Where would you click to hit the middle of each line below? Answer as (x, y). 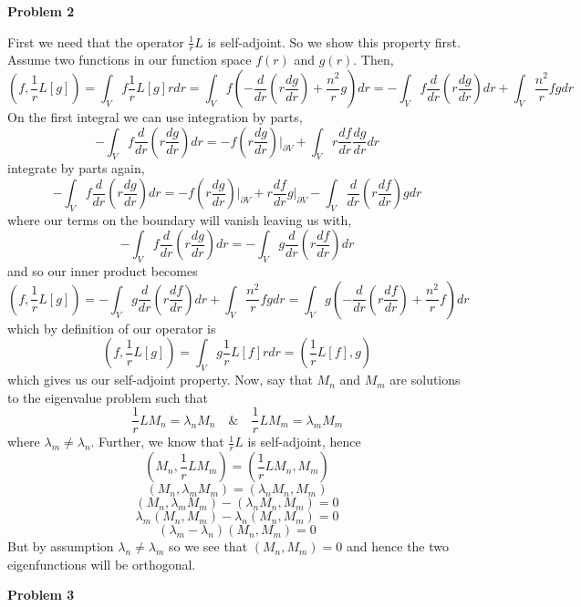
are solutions (425, 380)
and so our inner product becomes (103, 271)
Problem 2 (41, 11)
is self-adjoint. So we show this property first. (334, 41)
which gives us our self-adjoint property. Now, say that (160, 380)
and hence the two (398, 546)
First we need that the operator (96, 41)
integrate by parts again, (76, 168)
